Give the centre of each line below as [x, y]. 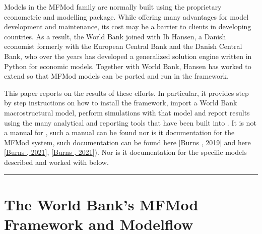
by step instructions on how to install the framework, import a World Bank [121, 103]
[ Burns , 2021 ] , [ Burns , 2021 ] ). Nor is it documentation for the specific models [125, 152]
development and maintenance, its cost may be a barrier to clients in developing [128, 26]
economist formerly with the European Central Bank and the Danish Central [123, 46]
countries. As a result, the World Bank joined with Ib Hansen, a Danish [115, 36]
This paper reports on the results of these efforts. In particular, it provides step [126, 93]
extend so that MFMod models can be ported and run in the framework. [116, 76]
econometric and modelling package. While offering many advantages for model [126, 16]
